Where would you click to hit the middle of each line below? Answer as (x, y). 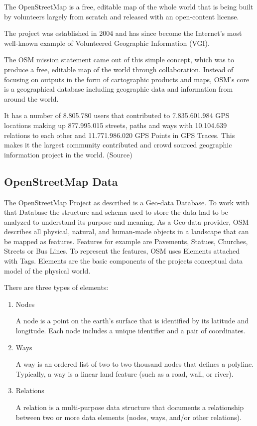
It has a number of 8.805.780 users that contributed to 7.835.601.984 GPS (117, 115)
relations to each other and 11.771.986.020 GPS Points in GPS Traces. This (120, 135)
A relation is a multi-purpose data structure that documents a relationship (130, 407)
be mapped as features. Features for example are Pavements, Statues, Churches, (126, 241)
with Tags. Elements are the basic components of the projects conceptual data (124, 261)
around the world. (31, 98)
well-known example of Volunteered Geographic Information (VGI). (107, 43)
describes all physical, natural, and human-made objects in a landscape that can (127, 231)
